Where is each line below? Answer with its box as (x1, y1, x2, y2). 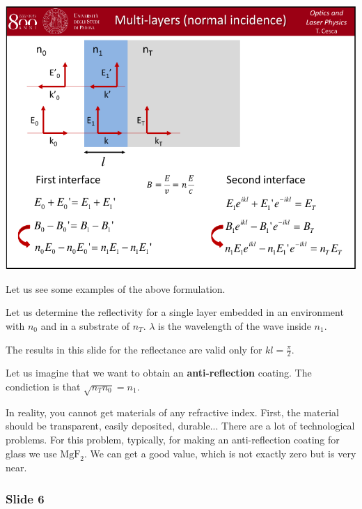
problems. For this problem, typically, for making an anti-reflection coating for (6, 432, 340, 446)
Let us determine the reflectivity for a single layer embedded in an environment (6, 305, 344, 319)
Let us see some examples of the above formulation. (6, 281, 226, 296)
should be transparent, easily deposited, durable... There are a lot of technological (6, 418, 355, 433)
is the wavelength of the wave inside (158, 318, 311, 333)
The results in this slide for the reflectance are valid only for (6, 342, 262, 356)
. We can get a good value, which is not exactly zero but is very (84, 446, 356, 460)
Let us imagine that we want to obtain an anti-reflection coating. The (6, 365, 312, 380)
